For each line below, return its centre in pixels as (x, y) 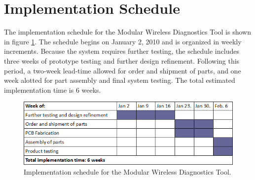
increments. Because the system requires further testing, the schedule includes (122, 51)
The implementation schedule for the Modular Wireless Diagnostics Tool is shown (127, 32)
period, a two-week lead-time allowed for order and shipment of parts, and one (123, 70)
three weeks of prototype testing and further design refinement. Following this (122, 60)
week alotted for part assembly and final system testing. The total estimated (120, 80)
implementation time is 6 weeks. (53, 90)
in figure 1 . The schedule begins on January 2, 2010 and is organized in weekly (123, 41)
